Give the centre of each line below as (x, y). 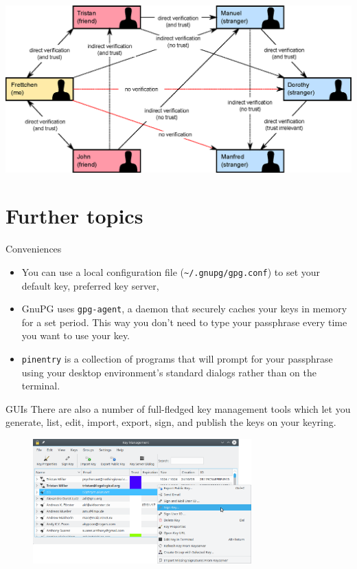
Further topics (74, 216)
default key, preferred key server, (90, 285)
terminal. (41, 386)
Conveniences (34, 249)
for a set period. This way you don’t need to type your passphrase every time (184, 322)
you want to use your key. (76, 335)
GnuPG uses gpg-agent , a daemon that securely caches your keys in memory (184, 309)
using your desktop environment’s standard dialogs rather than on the (169, 372)
